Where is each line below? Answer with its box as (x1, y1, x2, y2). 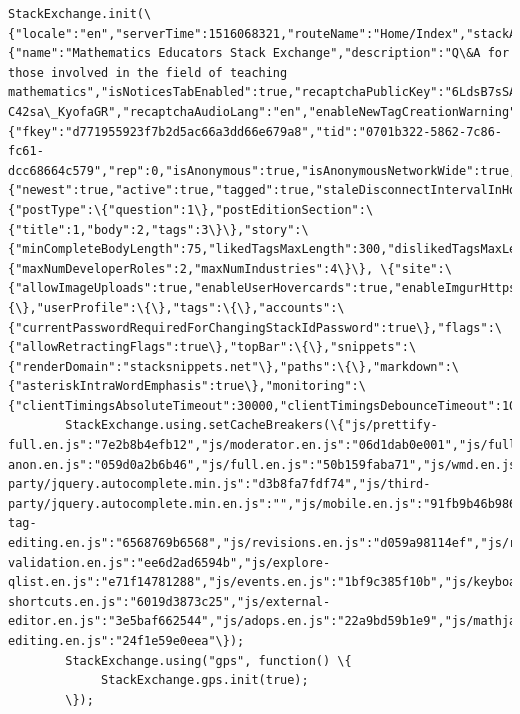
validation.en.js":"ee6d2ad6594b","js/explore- (8, 555, 331, 570)
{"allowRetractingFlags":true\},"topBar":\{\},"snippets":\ (8, 340, 417, 355)
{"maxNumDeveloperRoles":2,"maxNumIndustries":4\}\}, (8, 261, 374, 276)
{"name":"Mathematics (8, 46, 152, 61)
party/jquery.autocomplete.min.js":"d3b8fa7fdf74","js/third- (8, 477, 431, 492)
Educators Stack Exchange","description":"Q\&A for (158, 46, 510, 61)
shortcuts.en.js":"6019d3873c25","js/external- (8, 594, 331, 609)
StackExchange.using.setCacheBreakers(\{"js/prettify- (65, 418, 438, 433)
